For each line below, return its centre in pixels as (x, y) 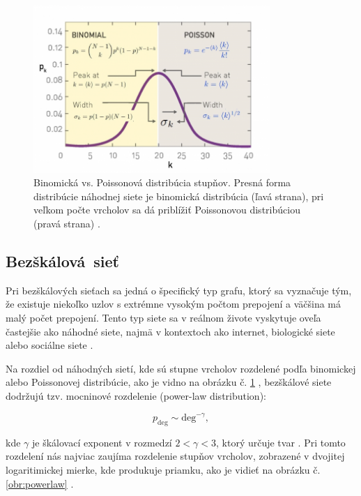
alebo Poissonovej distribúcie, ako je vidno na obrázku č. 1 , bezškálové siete (169, 382)
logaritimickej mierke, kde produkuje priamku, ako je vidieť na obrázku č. (163, 469)
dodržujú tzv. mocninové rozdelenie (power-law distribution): (136, 395)
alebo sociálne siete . (49, 345)
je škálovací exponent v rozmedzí (102, 442)
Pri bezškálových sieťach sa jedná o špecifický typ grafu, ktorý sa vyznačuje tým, (179, 290)
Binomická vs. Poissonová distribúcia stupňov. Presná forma (162, 182)
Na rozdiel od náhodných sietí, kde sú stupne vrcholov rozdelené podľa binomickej (181, 368)
